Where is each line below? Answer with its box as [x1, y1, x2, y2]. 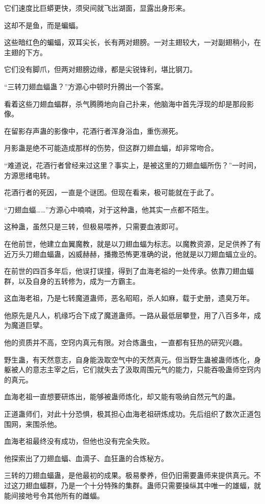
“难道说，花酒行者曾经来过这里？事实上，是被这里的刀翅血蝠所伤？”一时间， [4, 159, 261, 170]
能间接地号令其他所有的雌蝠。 [4, 490, 104, 500]
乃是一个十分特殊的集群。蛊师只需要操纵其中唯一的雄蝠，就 [61, 480, 261, 490]
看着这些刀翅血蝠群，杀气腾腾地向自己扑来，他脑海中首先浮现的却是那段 [4, 98, 247, 109]
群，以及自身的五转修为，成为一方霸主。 [4, 275, 140, 286]
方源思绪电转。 [4, 170, 54, 180]
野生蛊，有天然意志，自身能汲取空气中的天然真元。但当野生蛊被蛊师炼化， [4, 354, 254, 365]
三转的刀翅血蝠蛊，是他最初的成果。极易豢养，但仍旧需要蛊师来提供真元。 [4, 470, 254, 481]
